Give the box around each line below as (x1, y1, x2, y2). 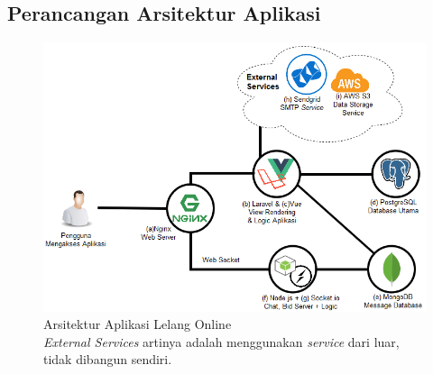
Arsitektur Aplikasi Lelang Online (43, 315, 232, 333)
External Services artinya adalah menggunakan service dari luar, (43, 332, 400, 351)
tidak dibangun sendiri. (43, 350, 172, 369)
